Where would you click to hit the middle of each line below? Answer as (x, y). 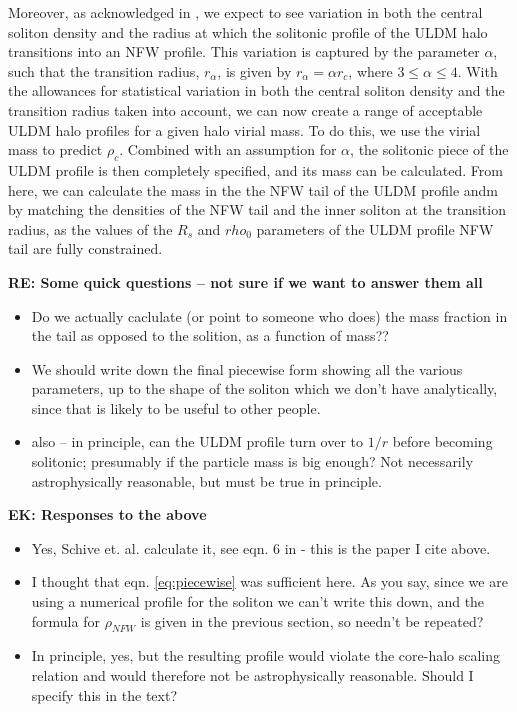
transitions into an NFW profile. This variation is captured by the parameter (244, 51)
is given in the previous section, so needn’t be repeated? (312, 620)
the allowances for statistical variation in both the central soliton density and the (256, 90)
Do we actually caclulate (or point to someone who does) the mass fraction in (269, 315)
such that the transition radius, (104, 70)
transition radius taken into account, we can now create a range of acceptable (245, 109)
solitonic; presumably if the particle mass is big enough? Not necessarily (252, 461)
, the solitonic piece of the (429, 149)
